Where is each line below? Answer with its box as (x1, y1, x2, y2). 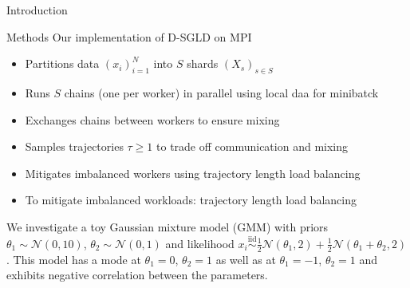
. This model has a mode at (6, 251, 141, 267)
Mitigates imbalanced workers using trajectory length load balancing (25, 164, 361, 181)
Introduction (6, 2, 68, 18)
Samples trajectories (25, 138, 124, 155)
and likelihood (165, 235, 235, 251)
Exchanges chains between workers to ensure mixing (25, 111, 280, 128)
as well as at (215, 251, 276, 267)
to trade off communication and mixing (156, 138, 349, 155)
